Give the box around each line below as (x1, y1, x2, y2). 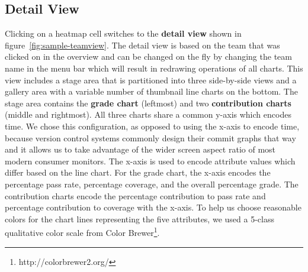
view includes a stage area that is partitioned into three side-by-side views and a (5, 73, 297, 86)
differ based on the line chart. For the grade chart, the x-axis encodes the (5, 166, 271, 179)
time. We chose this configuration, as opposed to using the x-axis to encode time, (5, 119, 300, 132)
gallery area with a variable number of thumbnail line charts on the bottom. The (5, 85, 298, 98)
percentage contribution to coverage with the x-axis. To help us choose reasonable (5, 201, 301, 213)
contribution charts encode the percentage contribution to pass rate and (5, 189, 266, 202)
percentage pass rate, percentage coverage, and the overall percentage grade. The (5, 177, 299, 190)
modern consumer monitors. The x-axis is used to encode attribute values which (5, 154, 296, 167)
